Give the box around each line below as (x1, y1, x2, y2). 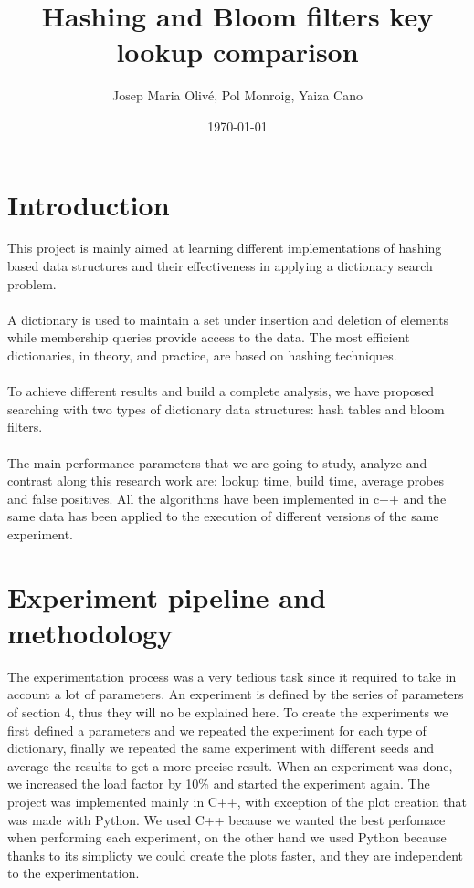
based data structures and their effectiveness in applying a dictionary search (7, 256, 433, 276)
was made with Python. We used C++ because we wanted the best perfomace (7, 810, 446, 829)
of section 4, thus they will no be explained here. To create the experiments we (7, 703, 448, 722)
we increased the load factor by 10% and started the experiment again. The (7, 774, 430, 793)
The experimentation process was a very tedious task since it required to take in (7, 666, 457, 685)
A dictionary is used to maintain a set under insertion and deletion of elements (7, 309, 449, 329)
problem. (7, 274, 57, 293)
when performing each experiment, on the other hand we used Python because (7, 828, 447, 847)
